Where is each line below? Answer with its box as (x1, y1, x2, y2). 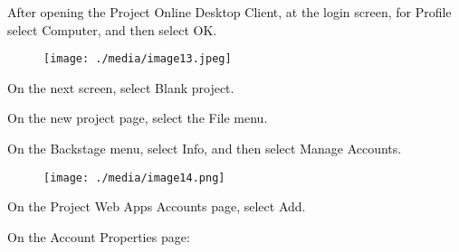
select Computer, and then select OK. (7, 20, 217, 39)
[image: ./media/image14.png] (43, 171, 225, 184)
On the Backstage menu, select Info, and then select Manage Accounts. (7, 139, 402, 158)
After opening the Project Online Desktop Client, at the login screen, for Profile (7, 3, 452, 21)
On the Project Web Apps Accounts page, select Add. (7, 197, 306, 216)
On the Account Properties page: (7, 227, 190, 246)
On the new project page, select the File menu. (7, 108, 268, 127)
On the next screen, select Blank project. (7, 78, 234, 97)
